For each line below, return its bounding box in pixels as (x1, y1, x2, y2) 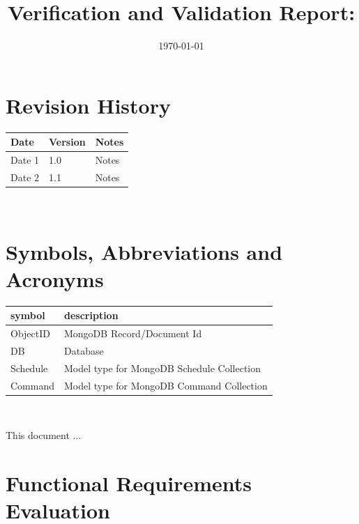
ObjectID (10, 326, 50, 341)
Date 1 (10, 153, 40, 167)
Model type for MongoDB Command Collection (64, 378, 268, 392)
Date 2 (10, 169, 40, 184)
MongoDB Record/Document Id (64, 326, 202, 341)
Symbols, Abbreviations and (6, 237, 283, 265)
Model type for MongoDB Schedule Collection (64, 360, 261, 375)
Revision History (6, 91, 171, 119)
